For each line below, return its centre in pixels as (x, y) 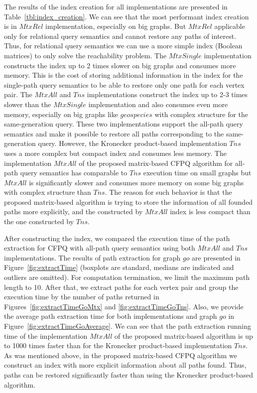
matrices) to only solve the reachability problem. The (85, 55)
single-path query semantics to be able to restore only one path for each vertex (124, 84)
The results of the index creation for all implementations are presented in (116, 6)
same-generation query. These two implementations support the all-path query (124, 124)
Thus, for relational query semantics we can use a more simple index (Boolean (123, 46)
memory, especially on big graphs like (61, 114)
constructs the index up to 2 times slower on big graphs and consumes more (120, 65)
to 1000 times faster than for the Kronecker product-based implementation (118, 345)
